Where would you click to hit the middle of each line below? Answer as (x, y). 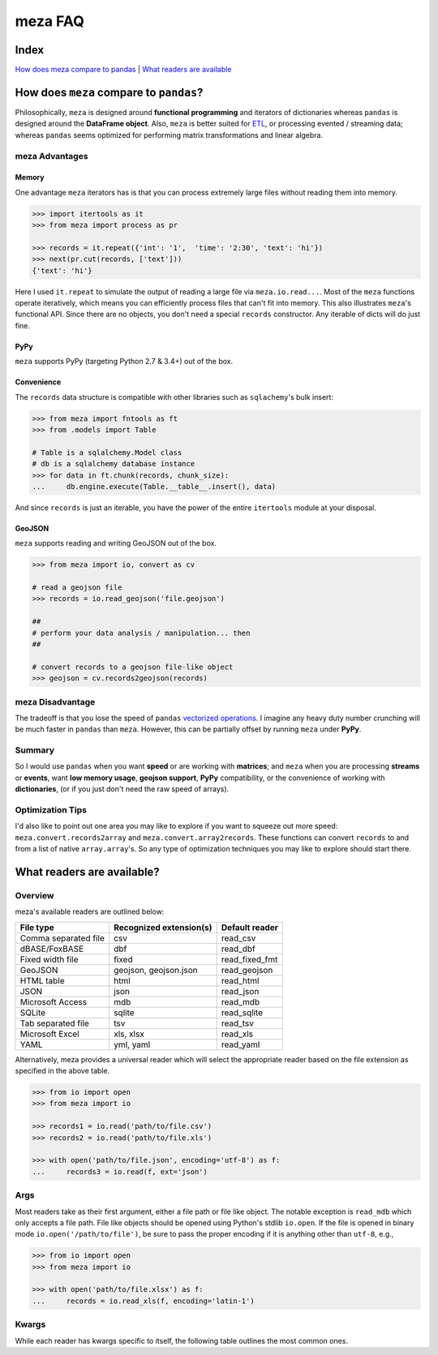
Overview (34, 895)
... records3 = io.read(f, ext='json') (120, 1171)
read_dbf (238, 949)
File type (37, 927)
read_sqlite (242, 1012)
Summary (35, 750)
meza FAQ (49, 21)
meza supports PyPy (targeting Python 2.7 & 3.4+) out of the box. (124, 362)
